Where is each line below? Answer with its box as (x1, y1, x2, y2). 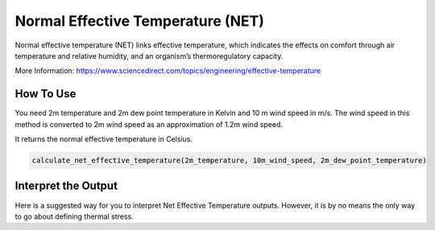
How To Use (14, 87, 77, 101)
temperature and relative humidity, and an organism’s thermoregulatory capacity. (14, 51, 284, 60)
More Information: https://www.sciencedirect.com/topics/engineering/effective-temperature (14, 66, 321, 76)
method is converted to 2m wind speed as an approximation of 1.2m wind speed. (14, 119, 284, 129)
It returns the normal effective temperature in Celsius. (14, 134, 193, 144)
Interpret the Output (14, 179, 118, 193)
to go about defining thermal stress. (14, 212, 135, 221)
